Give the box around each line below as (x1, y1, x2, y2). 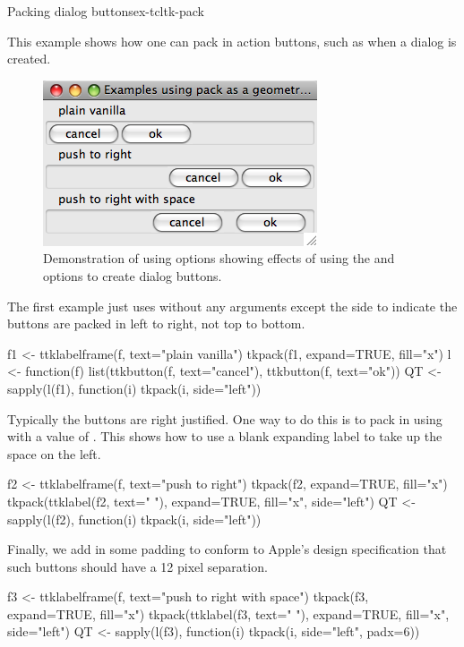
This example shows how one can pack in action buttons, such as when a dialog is (7, 31, 457, 50)
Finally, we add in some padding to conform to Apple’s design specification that (7, 540, 447, 558)
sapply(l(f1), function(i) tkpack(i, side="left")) (7, 379, 262, 397)
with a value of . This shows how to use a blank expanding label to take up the (7, 427, 443, 446)
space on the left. (7, 444, 101, 463)
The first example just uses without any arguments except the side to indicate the (7, 296, 458, 315)
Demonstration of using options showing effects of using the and (43, 249, 395, 268)
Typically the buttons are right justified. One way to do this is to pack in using (7, 409, 443, 428)
